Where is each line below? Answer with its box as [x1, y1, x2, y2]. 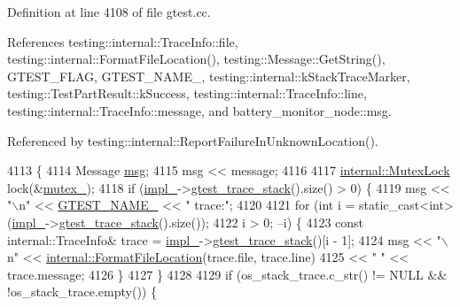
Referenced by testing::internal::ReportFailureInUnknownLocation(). [7, 131, 378, 150]
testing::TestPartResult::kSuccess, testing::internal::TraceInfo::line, [7, 84, 367, 103]
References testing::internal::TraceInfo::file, [7, 32, 238, 50]
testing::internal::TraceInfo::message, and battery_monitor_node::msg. [7, 101, 392, 119]
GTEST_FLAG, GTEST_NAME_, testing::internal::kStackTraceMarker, [7, 66, 410, 85]
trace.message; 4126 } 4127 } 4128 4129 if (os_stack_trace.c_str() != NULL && [7, 265, 448, 283]
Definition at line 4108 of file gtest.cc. [7, 3, 211, 20]
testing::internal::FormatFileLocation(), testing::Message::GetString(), [7, 50, 386, 68]
